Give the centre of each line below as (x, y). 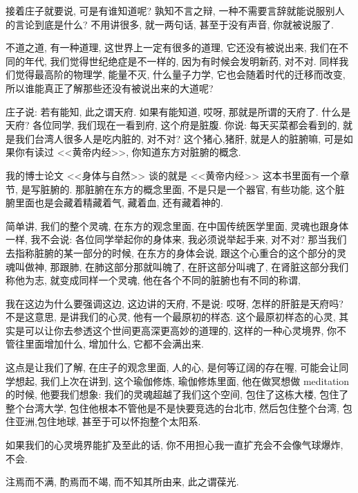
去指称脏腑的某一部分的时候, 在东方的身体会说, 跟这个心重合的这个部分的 (171, 252)
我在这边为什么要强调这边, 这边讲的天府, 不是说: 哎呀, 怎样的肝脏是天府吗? (175, 303)
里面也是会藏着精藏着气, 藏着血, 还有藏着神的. (119, 203)
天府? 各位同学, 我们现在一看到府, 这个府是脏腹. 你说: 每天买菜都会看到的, (173, 125)
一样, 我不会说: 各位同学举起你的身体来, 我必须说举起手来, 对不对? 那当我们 (176, 239)
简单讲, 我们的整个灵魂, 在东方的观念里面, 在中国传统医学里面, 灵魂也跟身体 (177, 225)
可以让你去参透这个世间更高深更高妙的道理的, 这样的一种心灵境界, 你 (181, 330)
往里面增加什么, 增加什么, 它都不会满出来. (109, 344)
